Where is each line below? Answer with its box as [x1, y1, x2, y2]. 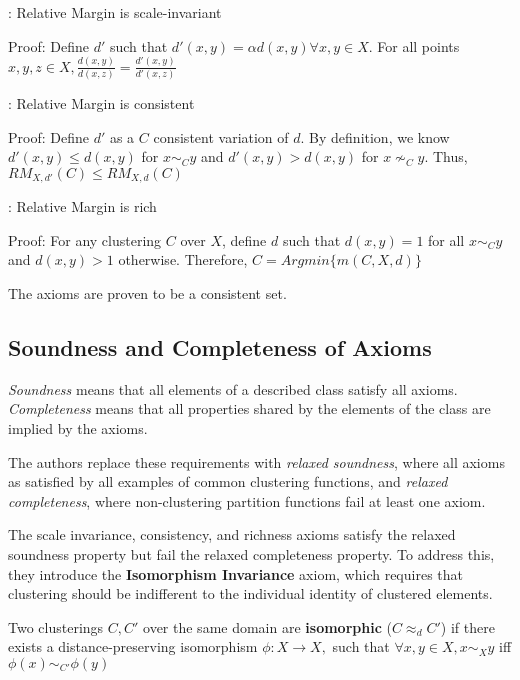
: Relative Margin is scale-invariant [8, 2, 222, 22]
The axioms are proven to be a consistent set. [8, 282, 287, 303]
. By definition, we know [300, 126, 450, 147]
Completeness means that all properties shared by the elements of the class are [8, 398, 491, 419]
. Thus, [424, 146, 468, 167]
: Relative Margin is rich [8, 196, 157, 217]
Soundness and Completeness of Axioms [8, 331, 432, 362]
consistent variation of [153, 126, 289, 147]
